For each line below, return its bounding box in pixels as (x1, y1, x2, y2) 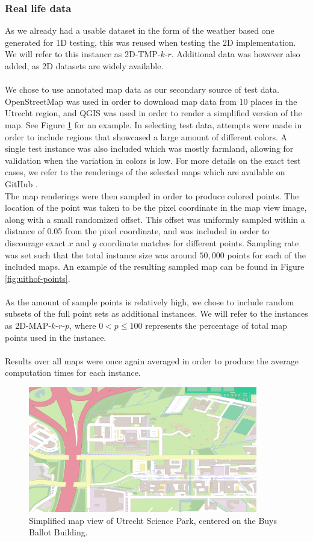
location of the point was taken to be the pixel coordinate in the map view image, (5, 201, 307, 214)
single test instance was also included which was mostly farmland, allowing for (5, 142, 294, 155)
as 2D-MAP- (5, 319, 52, 332)
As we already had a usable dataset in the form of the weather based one (5, 24, 274, 37)
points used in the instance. (5, 331, 107, 343)
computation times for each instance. (5, 366, 141, 379)
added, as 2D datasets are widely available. (5, 60, 164, 72)
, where (69, 319, 96, 332)
